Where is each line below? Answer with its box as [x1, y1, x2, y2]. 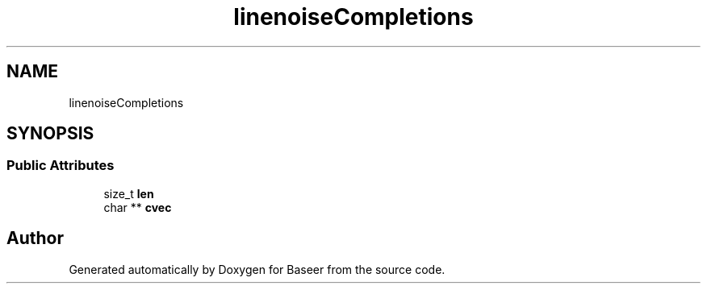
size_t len [103, 186, 154, 201]
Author [6, 228, 64, 249]
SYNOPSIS [6, 123, 94, 144]
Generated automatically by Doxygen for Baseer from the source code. [69, 262, 446, 276]
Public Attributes [6, 157, 115, 174]
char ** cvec [103, 200, 172, 214]
